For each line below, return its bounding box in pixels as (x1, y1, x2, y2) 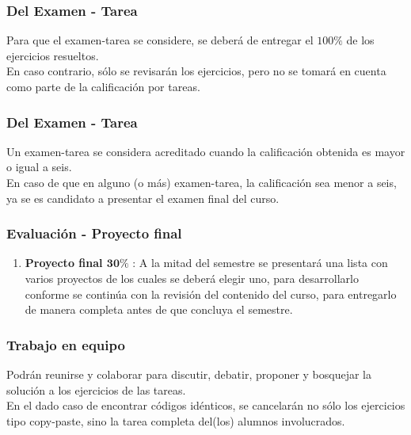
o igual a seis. (6, 158, 72, 175)
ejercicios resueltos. (6, 47, 99, 63)
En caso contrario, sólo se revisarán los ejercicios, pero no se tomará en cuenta (6, 63, 386, 79)
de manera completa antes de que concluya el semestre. (25, 301, 293, 318)
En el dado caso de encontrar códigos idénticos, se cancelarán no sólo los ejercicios (6, 397, 405, 414)
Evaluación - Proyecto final (6, 223, 182, 243)
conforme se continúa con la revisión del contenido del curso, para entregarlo (25, 285, 397, 302)
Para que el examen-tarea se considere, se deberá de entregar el (6, 32, 314, 48)
